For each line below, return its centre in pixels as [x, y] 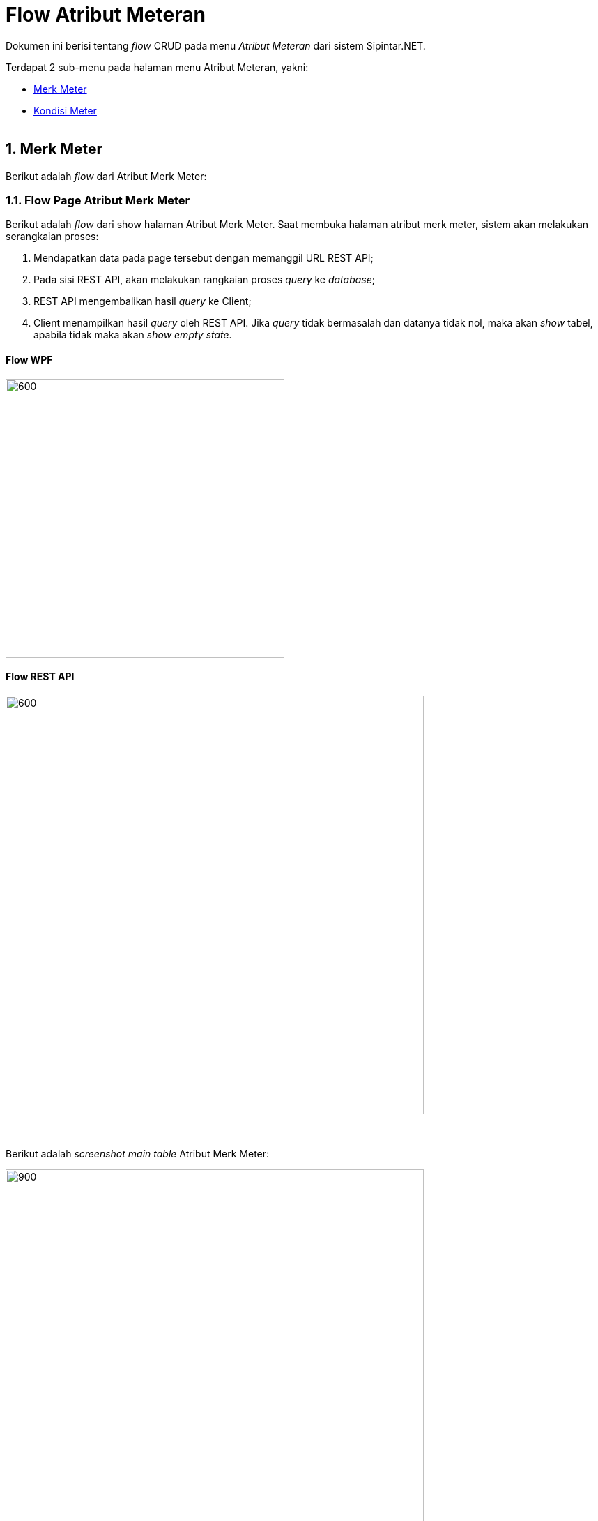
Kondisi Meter [65, 110]
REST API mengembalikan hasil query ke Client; [143, 301]
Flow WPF [29, 359]
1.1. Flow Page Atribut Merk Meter [98, 200]
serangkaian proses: [52, 237]
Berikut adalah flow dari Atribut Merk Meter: [106, 176]
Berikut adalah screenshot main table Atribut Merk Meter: [138, 1153]
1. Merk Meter [54, 149]
